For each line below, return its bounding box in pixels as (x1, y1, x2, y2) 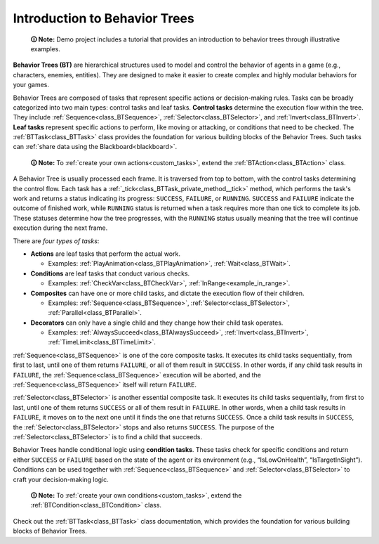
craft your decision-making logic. (13, 475, 109, 484)
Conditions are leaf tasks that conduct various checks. (30, 269, 190, 278)
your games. (13, 81, 49, 89)
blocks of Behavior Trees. (13, 527, 88, 536)
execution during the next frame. (13, 224, 108, 232)
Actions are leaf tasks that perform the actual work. (30, 250, 180, 258)
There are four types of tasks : (13, 236, 100, 245)
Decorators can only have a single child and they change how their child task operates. (30, 318, 284, 327)
